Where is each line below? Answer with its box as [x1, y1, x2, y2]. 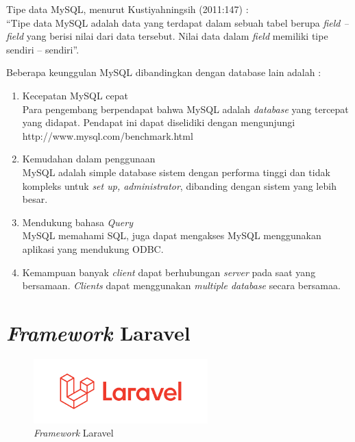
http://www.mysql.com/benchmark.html [22, 128, 193, 143]
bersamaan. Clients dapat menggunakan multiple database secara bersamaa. [22, 278, 341, 293]
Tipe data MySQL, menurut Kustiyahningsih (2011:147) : [6, 2, 249, 16]
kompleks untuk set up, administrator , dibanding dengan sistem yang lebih [22, 178, 336, 193]
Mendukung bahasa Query [22, 214, 133, 229]
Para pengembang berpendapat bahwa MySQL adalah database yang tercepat [22, 101, 349, 116]
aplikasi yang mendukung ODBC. [22, 241, 164, 256]
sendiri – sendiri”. [6, 42, 79, 56]
